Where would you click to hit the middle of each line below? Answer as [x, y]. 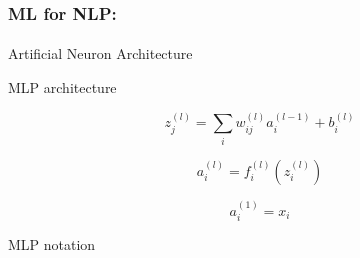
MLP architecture [62, 87]
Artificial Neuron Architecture [100, 53]
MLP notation [52, 244]
